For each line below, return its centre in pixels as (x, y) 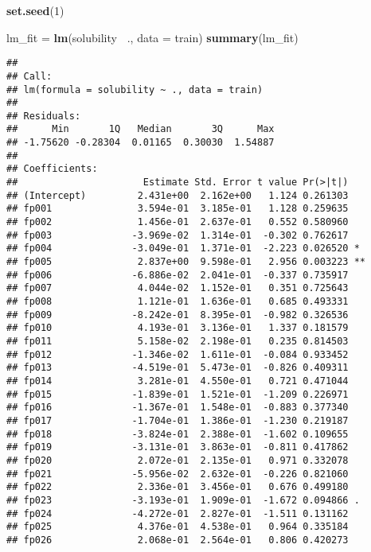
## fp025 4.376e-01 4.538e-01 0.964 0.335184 (178, 527)
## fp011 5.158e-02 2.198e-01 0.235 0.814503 (178, 341)
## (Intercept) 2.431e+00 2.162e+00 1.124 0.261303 (178, 195)
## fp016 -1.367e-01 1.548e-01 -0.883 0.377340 (178, 408)
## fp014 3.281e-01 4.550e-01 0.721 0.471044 (178, 381)
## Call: (29, 76)
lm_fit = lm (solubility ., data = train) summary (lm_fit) (152, 37)
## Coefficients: (52, 169)
